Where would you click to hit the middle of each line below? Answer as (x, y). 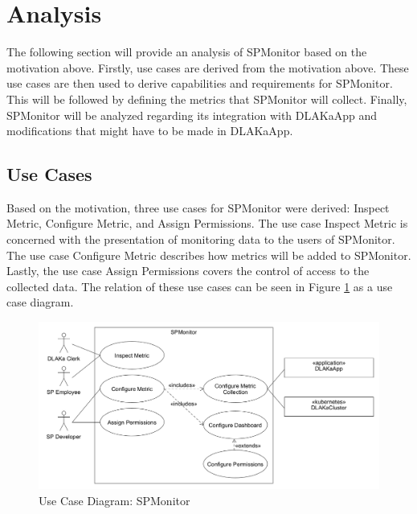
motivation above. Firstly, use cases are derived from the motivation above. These (208, 67)
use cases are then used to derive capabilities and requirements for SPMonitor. (200, 83)
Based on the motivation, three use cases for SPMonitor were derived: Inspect (198, 207)
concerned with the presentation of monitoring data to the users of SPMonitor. (201, 239)
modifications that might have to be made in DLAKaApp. (150, 131)
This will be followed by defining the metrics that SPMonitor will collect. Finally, (207, 99)
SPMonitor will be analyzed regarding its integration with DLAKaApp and (192, 115)
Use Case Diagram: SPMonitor (114, 500)
